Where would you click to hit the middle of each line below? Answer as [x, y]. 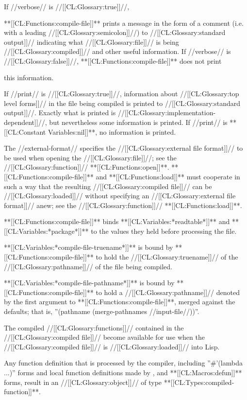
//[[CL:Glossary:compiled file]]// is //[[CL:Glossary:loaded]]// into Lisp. [112, 346]
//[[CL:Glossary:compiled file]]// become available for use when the [104, 337]
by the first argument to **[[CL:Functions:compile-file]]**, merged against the [120, 302]
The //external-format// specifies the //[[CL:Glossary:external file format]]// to [123, 148]
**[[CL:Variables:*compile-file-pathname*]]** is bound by [89, 283]
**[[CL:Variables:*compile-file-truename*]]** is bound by [89, 247]
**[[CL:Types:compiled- [199, 382]
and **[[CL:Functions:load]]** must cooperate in [168, 176]
